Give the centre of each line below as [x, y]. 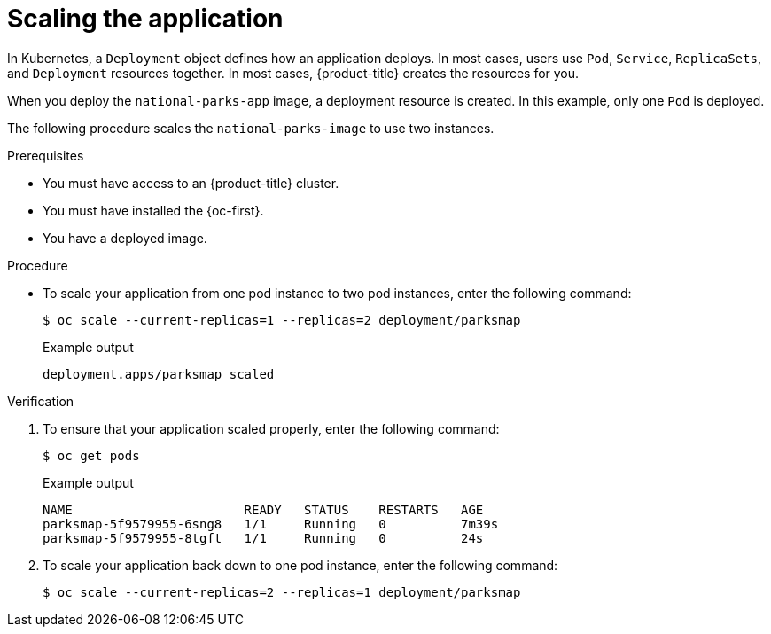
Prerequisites [46, 155]
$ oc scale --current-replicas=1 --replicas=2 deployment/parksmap [282, 320]
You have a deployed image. [125, 238]
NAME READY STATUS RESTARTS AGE [263, 509]
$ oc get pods [91, 455]
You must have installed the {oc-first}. [153, 210]
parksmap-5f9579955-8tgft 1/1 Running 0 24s [263, 538]
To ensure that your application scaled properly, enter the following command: [271, 428]
